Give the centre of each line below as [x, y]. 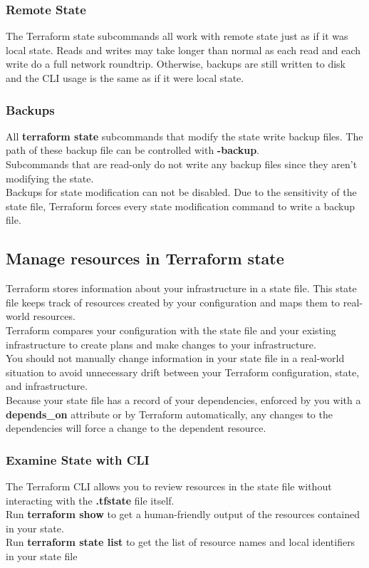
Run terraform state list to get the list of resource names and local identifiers [181, 542]
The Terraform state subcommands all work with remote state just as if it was [177, 36]
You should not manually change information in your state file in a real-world [175, 358]
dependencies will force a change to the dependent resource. [136, 428]
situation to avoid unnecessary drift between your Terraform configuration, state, [183, 372]
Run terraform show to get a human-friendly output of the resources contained [183, 514]
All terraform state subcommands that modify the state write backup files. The [184, 136]
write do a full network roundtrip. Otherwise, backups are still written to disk [176, 64]
